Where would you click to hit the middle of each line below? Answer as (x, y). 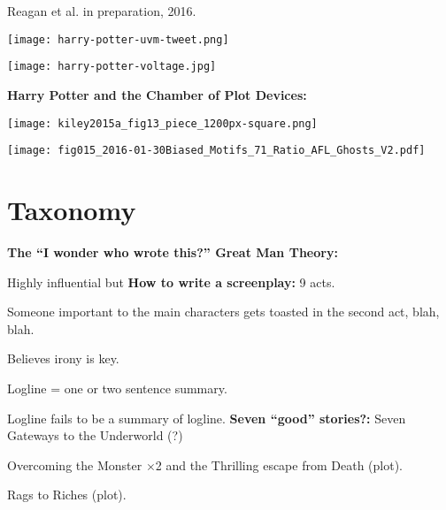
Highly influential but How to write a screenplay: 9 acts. (171, 282)
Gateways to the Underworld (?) (95, 435)
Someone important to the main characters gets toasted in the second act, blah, (223, 312)
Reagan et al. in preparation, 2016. (102, 11)
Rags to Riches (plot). (67, 495)
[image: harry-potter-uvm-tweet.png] (118, 39)
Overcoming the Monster (75, 464)
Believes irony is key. (63, 358)
